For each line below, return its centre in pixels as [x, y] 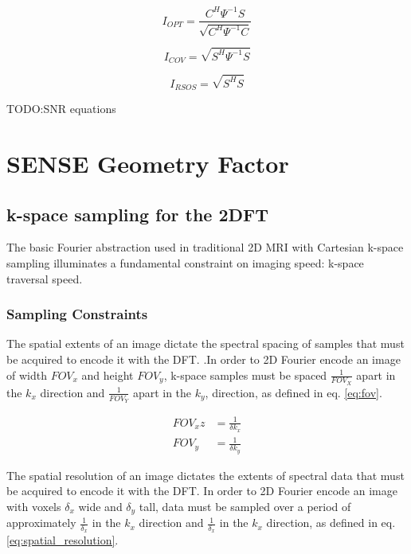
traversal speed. [45, 278]
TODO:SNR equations [61, 109]
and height [108, 375]
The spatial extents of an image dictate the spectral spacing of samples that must [205, 343]
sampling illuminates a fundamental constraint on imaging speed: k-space [185, 262]
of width [27, 375]
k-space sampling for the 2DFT [138, 214]
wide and [100, 506]
